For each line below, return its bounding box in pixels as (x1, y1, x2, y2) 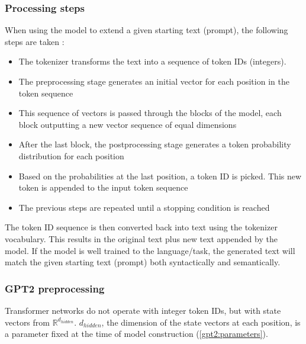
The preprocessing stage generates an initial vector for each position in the (18, 75, 289, 87)
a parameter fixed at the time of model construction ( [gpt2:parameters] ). (5, 327, 268, 340)
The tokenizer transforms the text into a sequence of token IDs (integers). (18, 55, 286, 67)
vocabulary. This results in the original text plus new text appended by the (5, 232, 278, 245)
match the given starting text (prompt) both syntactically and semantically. (5, 256, 281, 268)
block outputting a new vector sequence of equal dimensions (18, 118, 237, 130)
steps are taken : (5, 35, 65, 47)
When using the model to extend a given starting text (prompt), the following (5, 24, 288, 36)
